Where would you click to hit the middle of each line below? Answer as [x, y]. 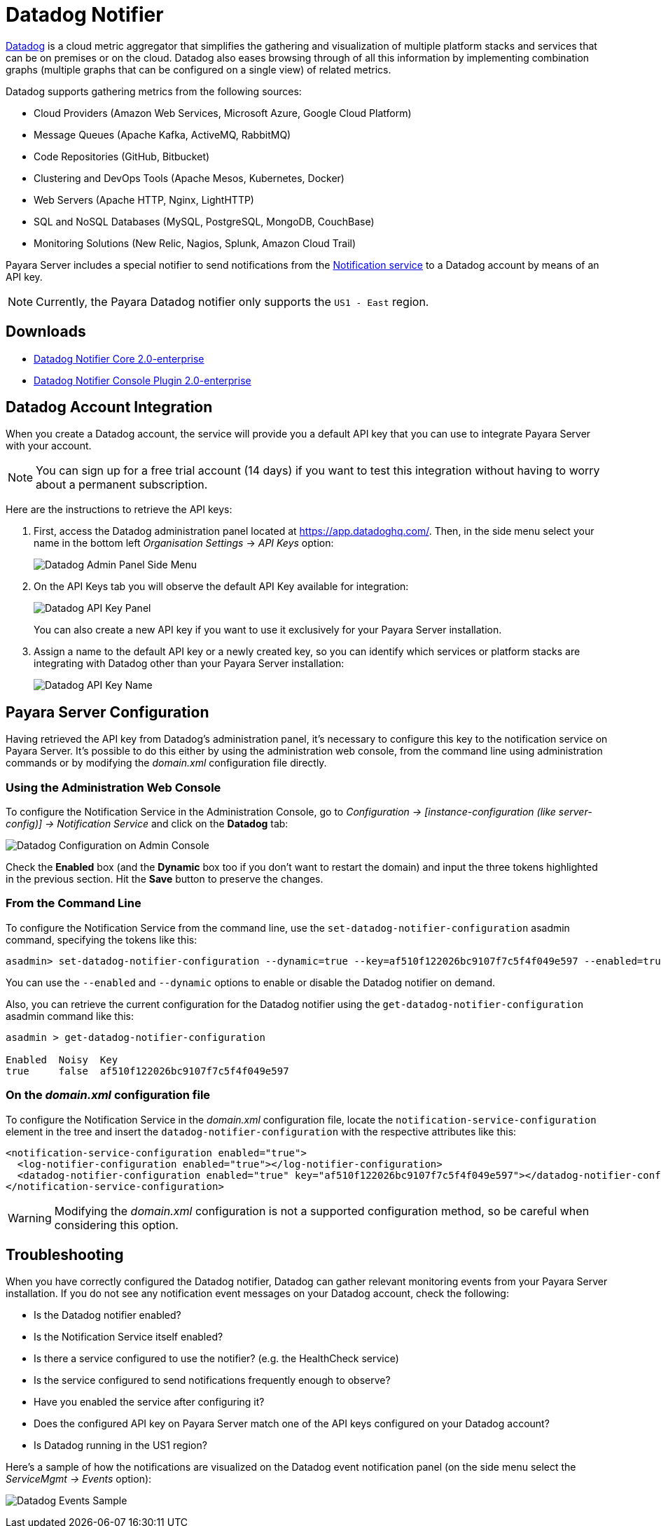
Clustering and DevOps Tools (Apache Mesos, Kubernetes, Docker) [189, 178]
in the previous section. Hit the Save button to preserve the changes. [165, 879]
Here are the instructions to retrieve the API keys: [119, 510]
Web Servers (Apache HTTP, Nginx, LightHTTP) [144, 199]
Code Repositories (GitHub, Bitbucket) [122, 156]
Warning [30, 1218]
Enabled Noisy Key [62, 1059]
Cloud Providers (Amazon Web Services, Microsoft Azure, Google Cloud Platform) [223, 113]
